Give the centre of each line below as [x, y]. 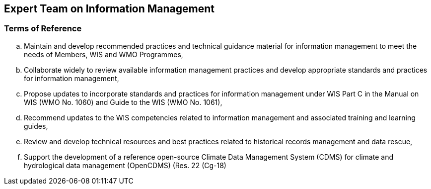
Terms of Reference [43, 29]
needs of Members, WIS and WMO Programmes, [104, 54]
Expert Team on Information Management [109, 9]
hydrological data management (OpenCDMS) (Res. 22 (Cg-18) [125, 165]
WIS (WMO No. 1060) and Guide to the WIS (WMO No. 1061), [123, 102]
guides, [36, 126]
